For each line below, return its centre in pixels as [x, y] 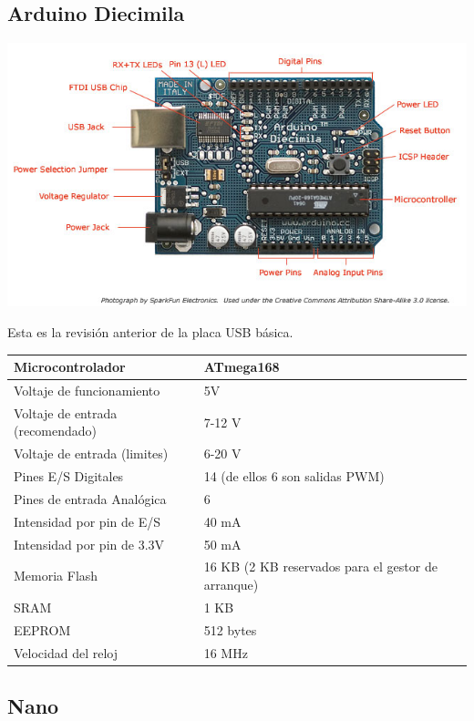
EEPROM [42, 629]
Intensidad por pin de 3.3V [89, 544]
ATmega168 [242, 367]
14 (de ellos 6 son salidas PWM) [294, 476]
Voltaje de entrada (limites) [91, 453]
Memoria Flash [56, 576]
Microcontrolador [70, 367]
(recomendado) [56, 431]
